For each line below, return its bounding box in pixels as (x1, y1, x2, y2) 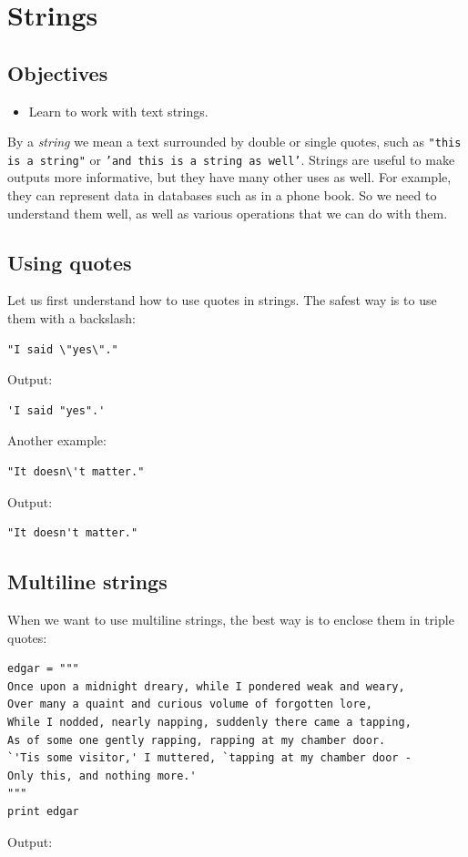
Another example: (7, 431, 107, 450)
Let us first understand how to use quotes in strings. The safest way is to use (7, 291, 437, 310)
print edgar (7, 804, 79, 818)
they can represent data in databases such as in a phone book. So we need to (7, 186, 437, 205)
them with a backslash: (7, 309, 136, 328)
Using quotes (7, 248, 132, 276)
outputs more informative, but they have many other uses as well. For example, (7, 168, 452, 187)
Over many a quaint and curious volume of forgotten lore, (7, 698, 372, 711)
